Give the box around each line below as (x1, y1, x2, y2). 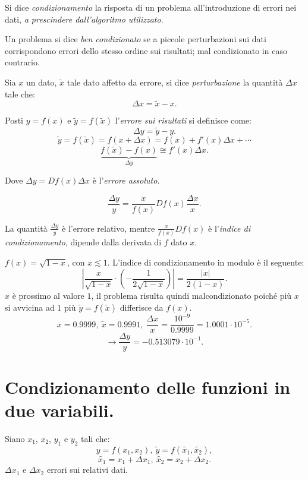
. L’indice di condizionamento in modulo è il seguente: (107, 255, 304, 268)
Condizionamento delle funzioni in (5, 374, 291, 399)
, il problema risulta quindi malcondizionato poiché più (91, 289, 292, 302)
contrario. (5, 56, 40, 68)
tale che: (5, 87, 35, 100)
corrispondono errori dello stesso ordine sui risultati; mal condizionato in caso (5, 44, 287, 56)
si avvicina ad (5, 301, 55, 313)
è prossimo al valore (12, 289, 84, 302)
